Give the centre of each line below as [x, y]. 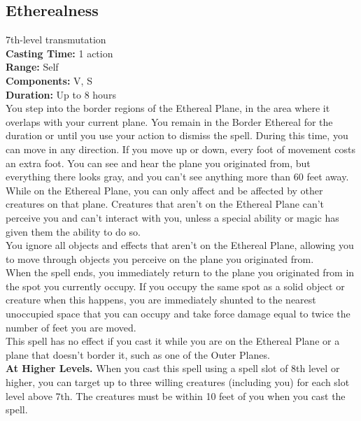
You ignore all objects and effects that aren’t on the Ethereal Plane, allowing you [180, 245]
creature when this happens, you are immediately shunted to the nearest [161, 300]
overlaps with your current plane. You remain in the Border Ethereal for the [169, 121]
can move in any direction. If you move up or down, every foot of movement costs [180, 149]
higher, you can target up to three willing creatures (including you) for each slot [178, 382]
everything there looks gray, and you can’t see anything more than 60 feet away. [177, 177]
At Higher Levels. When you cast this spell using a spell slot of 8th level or [173, 368]
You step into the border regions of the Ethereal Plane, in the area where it [168, 108]
